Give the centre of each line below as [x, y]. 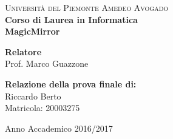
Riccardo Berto [33, 96]
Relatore [23, 51]
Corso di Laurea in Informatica [71, 19]
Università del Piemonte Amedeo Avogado [87, 7]
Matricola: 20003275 [42, 108]
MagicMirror [32, 31]
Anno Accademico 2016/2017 [59, 128]
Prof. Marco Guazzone [47, 63]
